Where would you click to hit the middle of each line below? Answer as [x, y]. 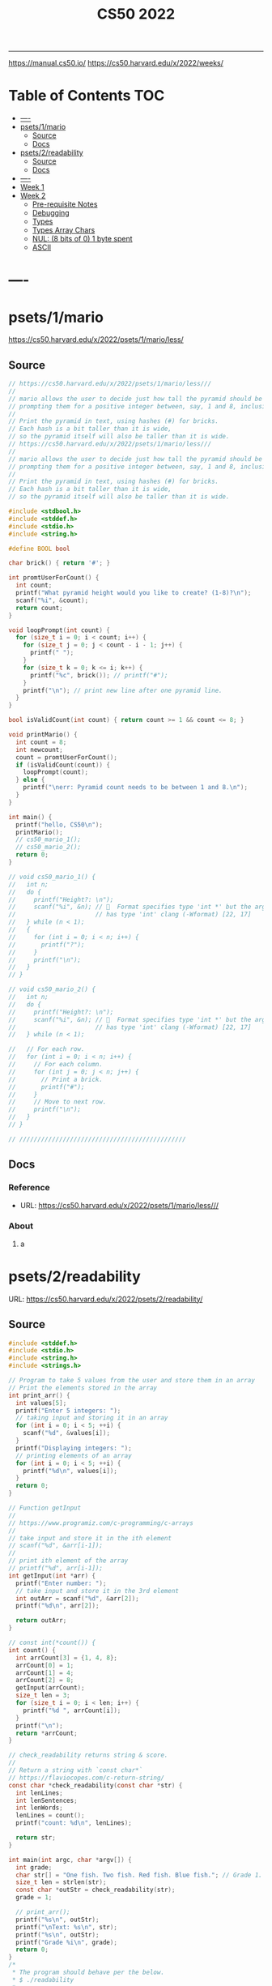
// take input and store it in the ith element [90, 1538]
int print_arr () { [39, 1395]
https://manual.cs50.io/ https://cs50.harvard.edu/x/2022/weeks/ [116, 63]
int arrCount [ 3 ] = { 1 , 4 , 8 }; [66, 1658]
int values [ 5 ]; [41, 1403]
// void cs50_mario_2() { [52, 989]
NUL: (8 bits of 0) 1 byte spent [82, 239]
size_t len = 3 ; [43, 1696]
